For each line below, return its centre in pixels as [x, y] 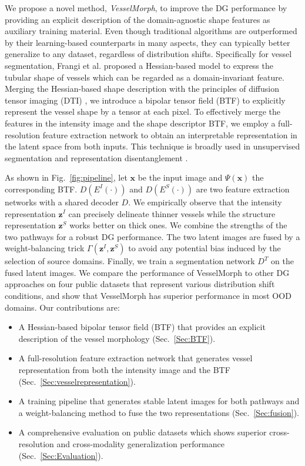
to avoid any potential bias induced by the [205, 248]
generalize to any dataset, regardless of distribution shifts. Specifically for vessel [148, 54]
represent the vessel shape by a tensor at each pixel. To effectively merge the [143, 111]
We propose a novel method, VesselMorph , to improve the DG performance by [146, 8]
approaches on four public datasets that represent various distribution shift [140, 284]
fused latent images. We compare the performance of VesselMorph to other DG [147, 272]
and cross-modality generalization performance [140, 444]
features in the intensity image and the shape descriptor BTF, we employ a [140, 123]
